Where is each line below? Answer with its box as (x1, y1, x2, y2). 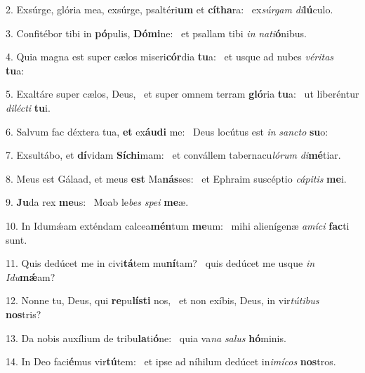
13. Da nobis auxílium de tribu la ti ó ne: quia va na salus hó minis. (6, 330, 286, 345)
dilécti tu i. (6, 100, 51, 114)
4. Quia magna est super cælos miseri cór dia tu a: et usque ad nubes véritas (6, 49, 334, 64)
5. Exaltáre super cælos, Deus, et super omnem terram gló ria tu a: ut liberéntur (6, 86, 359, 101)
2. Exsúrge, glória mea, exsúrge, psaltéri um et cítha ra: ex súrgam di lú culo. (6, 2, 333, 16)
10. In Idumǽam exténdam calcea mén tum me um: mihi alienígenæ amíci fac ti (6, 218, 350, 233)
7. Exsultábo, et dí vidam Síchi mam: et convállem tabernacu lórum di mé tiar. (6, 148, 341, 162)
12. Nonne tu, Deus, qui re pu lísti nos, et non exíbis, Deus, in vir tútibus (6, 293, 319, 308)
